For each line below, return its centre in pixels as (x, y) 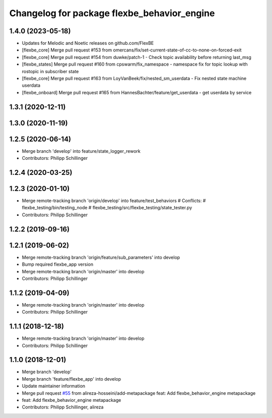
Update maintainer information (54, 386)
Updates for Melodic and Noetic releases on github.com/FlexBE (88, 43)
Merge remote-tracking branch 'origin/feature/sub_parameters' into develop (101, 257)
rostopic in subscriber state (50, 71)
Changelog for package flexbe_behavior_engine (112, 13)
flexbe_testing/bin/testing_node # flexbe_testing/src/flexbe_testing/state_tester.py (107, 208)
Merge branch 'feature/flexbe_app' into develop (72, 379)
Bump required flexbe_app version (57, 264)
